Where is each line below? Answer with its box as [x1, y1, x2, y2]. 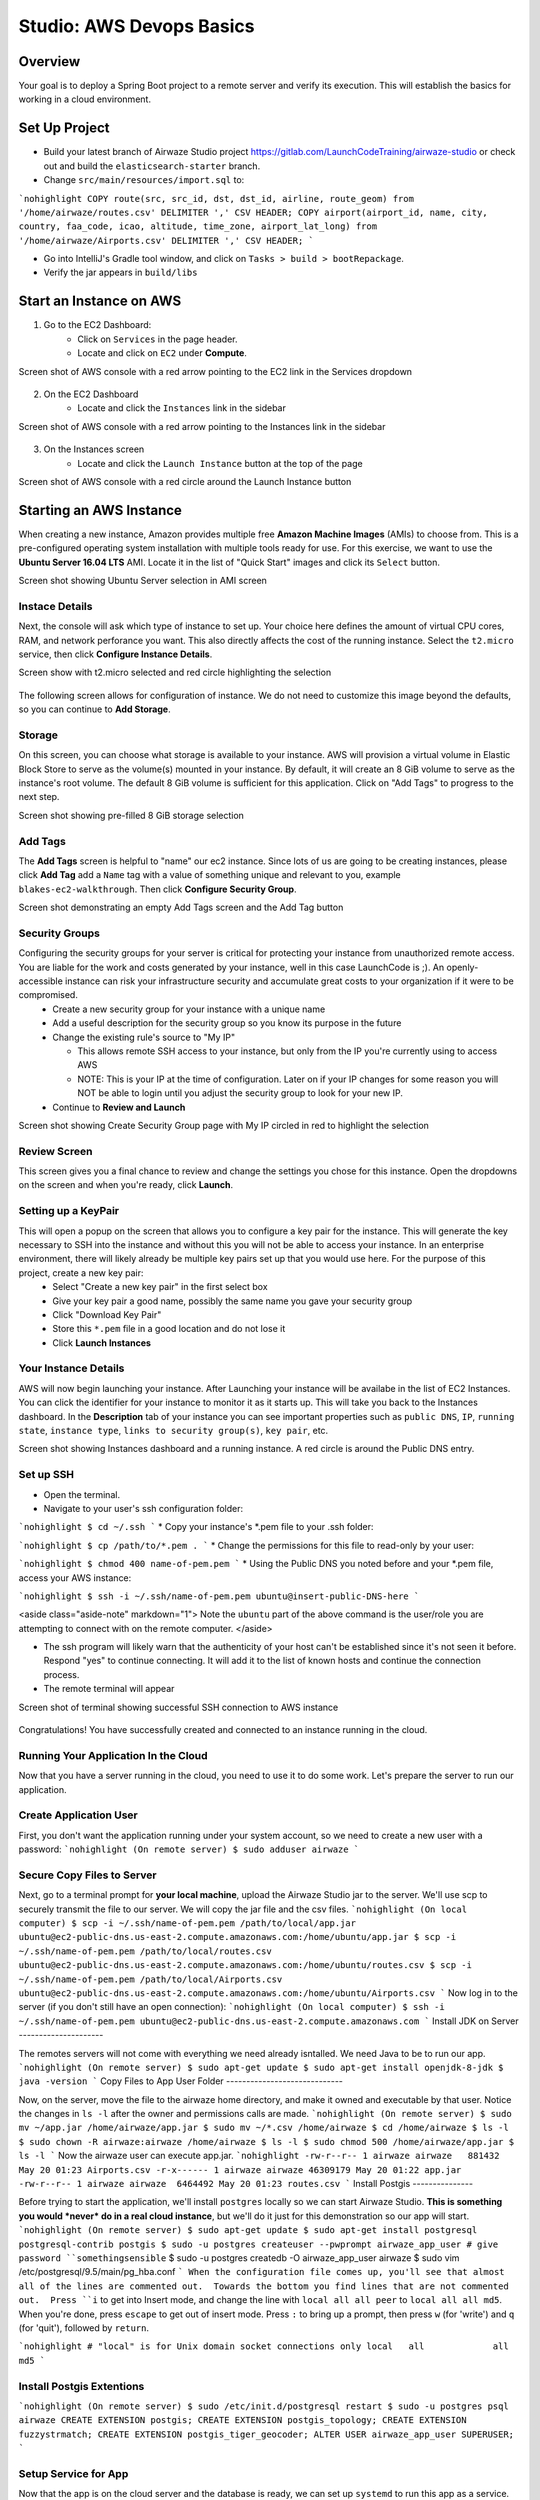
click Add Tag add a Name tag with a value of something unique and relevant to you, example [18, 869, 402, 881]
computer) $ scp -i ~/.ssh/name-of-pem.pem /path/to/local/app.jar [18, 1918, 357, 1929]
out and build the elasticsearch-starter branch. [43, 160, 261, 172]
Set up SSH [18, 1468, 75, 1482]
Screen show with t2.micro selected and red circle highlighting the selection [18, 666, 332, 679]
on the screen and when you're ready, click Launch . [18, 1179, 234, 1191]
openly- [446, 961, 479, 973]
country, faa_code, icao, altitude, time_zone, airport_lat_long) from [18, 221, 378, 232]
